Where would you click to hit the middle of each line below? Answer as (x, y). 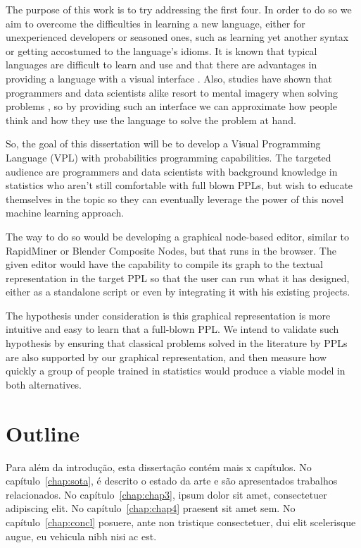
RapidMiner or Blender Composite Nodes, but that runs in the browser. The (171, 250)
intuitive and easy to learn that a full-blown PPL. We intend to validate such (172, 329)
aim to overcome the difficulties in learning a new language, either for (156, 23)
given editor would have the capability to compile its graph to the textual (164, 264)
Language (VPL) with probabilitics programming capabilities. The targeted (169, 157)
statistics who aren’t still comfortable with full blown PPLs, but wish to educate (179, 185)
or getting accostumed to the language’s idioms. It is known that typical (161, 50)
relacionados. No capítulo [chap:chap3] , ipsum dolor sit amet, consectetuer (166, 494)
